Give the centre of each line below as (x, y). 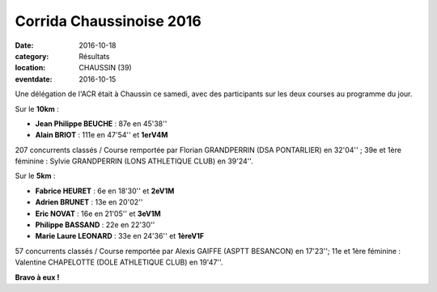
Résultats (94, 56)
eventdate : (34, 79)
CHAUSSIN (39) (106, 68)
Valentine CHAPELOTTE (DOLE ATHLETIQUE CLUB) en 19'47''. (119, 262)
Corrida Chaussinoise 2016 (108, 21)
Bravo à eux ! (37, 277)
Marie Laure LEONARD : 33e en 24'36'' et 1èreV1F (120, 236)
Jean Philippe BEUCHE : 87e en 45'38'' (101, 123)
